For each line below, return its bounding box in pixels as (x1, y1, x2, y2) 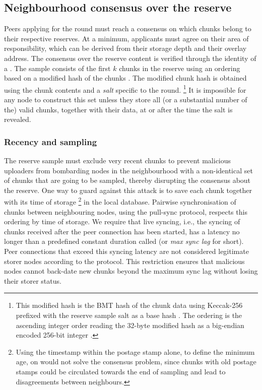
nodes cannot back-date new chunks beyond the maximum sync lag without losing (4, 266, 258, 276)
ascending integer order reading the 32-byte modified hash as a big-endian (16, 319, 244, 330)
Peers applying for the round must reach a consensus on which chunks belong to (4, 23, 251, 34)
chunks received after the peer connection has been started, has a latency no (4, 226, 240, 236)
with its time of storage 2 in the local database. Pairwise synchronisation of (4, 195, 236, 207)
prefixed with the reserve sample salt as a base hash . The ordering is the (16, 309, 242, 320)
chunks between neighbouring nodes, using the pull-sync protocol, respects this (4, 206, 247, 217)
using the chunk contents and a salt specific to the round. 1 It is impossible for (4, 83, 246, 95)
